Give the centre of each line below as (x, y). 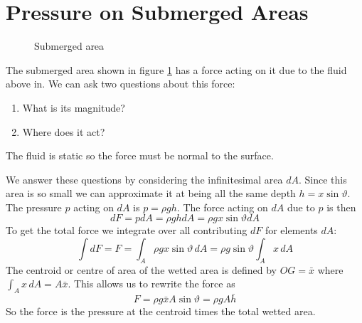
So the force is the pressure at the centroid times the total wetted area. (161, 311)
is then (341, 207)
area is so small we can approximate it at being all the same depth (151, 193)
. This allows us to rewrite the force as (151, 284)
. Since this (323, 179)
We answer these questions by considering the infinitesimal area (144, 179)
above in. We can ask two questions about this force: (121, 84)
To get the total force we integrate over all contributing (127, 230)
